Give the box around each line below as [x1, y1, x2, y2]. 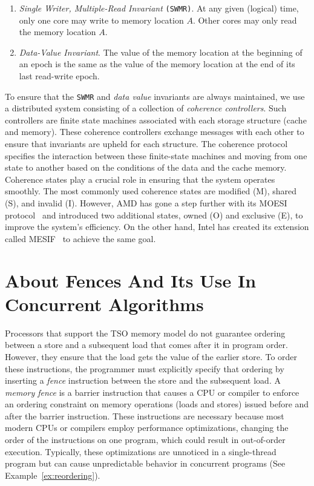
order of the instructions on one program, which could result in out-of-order [5, 433, 286, 446]
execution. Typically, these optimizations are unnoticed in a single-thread [5, 445, 276, 458]
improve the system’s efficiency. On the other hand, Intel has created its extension [5, 220, 309, 233]
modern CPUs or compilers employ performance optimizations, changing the [5, 421, 289, 434]
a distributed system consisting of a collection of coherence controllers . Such [5, 102, 287, 114]
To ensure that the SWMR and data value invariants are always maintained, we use [5, 90, 305, 102]
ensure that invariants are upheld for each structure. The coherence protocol [5, 137, 288, 150]
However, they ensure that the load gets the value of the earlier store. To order [5, 350, 298, 363]
